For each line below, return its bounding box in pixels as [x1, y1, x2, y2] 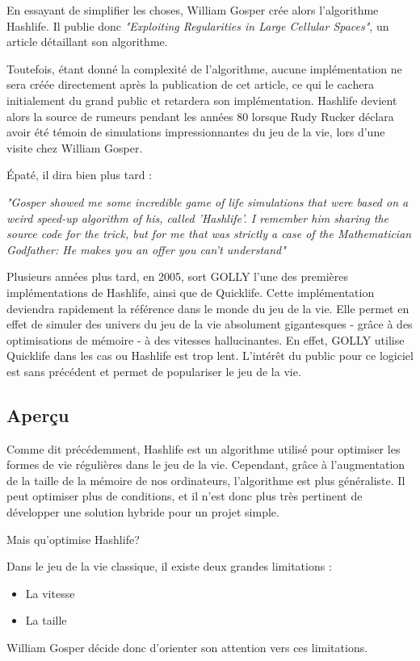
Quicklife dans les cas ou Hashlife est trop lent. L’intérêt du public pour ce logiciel [6, 347, 414, 364]
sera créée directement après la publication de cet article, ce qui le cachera [6, 76, 374, 93]
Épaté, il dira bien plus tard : [6, 166, 153, 183]
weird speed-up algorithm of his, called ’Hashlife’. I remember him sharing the [6, 209, 389, 226]
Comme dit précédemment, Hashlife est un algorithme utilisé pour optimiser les [6, 440, 401, 457]
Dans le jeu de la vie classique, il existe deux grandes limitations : [6, 558, 332, 575]
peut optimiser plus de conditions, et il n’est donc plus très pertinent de [6, 487, 363, 504]
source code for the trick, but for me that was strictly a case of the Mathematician [6, 225, 412, 242]
